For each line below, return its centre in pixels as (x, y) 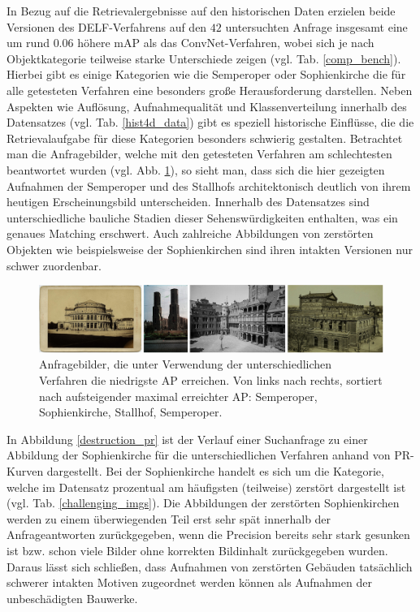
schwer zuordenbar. (54, 265)
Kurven (25, 470)
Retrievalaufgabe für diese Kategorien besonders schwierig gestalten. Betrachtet (205, 138)
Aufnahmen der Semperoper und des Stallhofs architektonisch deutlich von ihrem (209, 185)
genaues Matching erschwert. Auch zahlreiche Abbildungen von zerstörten (190, 233)
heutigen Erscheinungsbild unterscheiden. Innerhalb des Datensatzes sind (188, 202)
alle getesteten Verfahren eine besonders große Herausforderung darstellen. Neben (210, 90)
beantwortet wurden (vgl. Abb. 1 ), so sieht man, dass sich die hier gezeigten (196, 169)
